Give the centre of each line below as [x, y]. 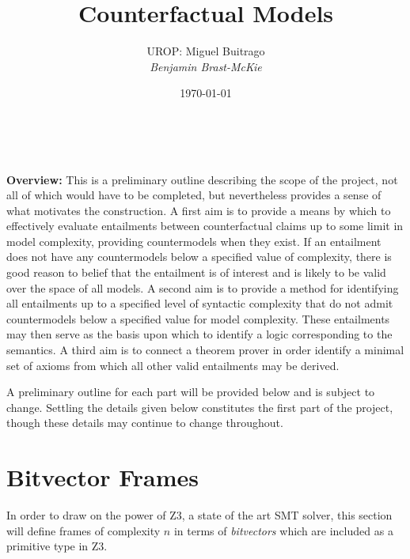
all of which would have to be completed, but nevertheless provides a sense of [194, 195]
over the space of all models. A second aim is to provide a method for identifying [203, 287]
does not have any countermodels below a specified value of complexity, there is [199, 257]
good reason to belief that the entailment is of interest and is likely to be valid [196, 272]
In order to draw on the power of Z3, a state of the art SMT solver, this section [199, 515]
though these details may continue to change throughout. [145, 423]
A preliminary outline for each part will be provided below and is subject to [191, 392]
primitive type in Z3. [57, 546]
